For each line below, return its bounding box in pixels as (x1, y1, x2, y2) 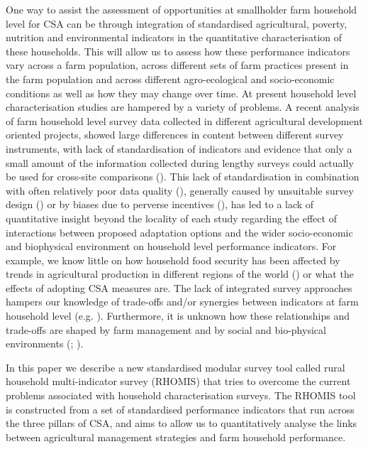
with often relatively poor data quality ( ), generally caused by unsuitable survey (6, 183, 354, 198)
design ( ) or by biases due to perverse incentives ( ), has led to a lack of (6, 197, 314, 212)
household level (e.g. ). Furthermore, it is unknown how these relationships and (6, 308, 350, 323)
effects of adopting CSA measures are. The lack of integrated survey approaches (6, 280, 352, 295)
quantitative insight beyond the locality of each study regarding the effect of (6, 210, 337, 225)
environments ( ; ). (6, 336, 84, 351)
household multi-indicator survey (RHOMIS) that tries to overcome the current (6, 374, 351, 389)
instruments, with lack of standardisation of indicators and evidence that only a (6, 141, 352, 156)
